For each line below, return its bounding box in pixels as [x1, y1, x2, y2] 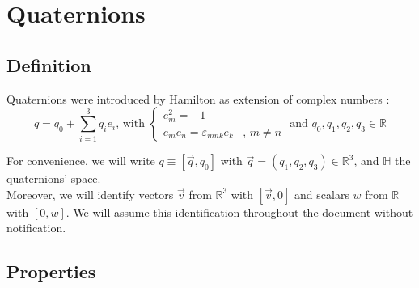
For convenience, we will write [6, 152, 155, 169]
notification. [6, 219, 66, 236]
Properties [6, 259, 96, 284]
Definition [6, 52, 91, 77]
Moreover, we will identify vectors [6, 185, 174, 202]
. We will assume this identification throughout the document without [66, 203, 413, 220]
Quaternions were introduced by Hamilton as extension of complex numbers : [6, 90, 390, 107]
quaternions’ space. [6, 170, 101, 187]
